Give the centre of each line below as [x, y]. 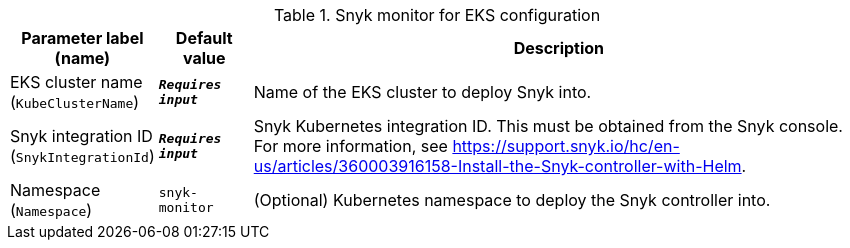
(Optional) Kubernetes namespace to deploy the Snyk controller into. [512, 200]
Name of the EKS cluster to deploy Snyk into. [422, 92]
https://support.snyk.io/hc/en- [566, 146]
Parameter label [82, 38]
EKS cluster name [76, 82]
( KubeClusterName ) [75, 102]
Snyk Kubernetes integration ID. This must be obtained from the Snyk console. [548, 126]
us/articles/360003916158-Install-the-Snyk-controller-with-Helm [497, 166]
